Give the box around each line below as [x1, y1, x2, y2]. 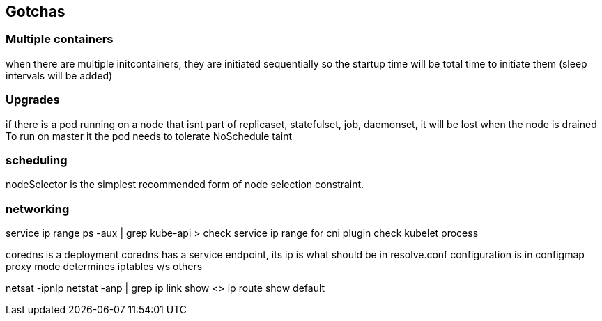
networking [6, 201, 70, 216]
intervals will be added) [6, 69, 113, 81]
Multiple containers [6, 32, 114, 47]
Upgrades [6, 93, 60, 107]
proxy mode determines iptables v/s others [6, 260, 203, 273]
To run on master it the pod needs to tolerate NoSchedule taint [6, 130, 293, 142]
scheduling [6, 152, 68, 167]
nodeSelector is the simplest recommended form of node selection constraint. [6, 178, 364, 191]
